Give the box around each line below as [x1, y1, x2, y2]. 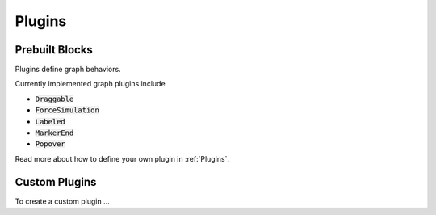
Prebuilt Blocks [15, 43, 93, 57]
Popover [35, 140, 66, 149]
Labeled [35, 117, 66, 126]
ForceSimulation [35, 106, 100, 115]
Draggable [35, 94, 74, 103]
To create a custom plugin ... [15, 196, 111, 206]
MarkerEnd [35, 129, 74, 137]
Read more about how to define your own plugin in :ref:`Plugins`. [15, 154, 230, 163]
